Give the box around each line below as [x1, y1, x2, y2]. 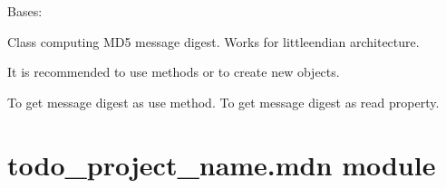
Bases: [7, 2, 43, 20]
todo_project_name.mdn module [7, 146, 436, 183]
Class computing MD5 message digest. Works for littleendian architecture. [7, 32, 420, 51]
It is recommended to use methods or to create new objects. [7, 62, 340, 81]
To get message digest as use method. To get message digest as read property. [7, 92, 440, 111]
